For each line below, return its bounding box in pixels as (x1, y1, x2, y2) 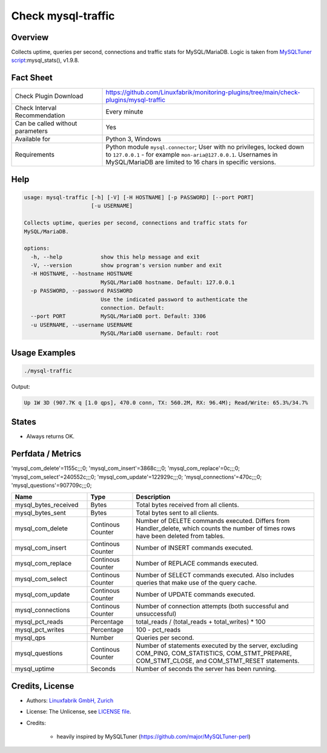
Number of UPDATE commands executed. (136, 590, 256, 599)
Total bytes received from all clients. (136, 501, 239, 509)
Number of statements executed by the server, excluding (136, 641, 298, 650)
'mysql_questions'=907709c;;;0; (11, 482, 92, 489)
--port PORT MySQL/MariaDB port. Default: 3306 (30, 313, 206, 320)
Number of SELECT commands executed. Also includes (136, 571, 294, 579)
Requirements (15, 151, 54, 159)
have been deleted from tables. (136, 532, 225, 540)
